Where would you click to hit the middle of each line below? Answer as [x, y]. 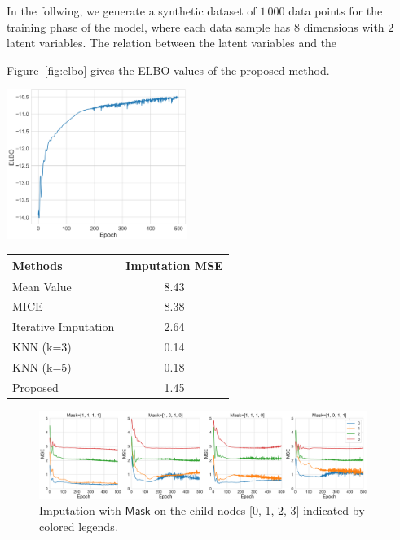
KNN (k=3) [42, 347]
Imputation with [80, 510]
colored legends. [79, 526]
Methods [37, 265]
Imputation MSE [174, 265]
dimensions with [344, 26]
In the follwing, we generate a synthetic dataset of [132, 11]
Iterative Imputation [64, 327]
